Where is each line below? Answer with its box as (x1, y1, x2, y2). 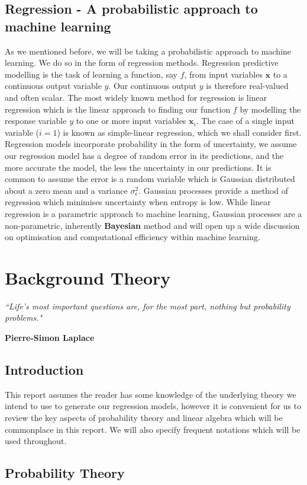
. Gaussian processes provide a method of (138, 184, 289, 196)
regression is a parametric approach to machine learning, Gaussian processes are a (5, 207, 302, 219)
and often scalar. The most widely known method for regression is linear (5, 91, 267, 103)
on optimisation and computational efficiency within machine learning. (5, 231, 260, 243)
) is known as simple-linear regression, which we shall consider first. (57, 126, 302, 138)
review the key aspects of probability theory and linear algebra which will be (5, 411, 283, 423)
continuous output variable (5, 79, 102, 92)
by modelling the (240, 103, 301, 115)
